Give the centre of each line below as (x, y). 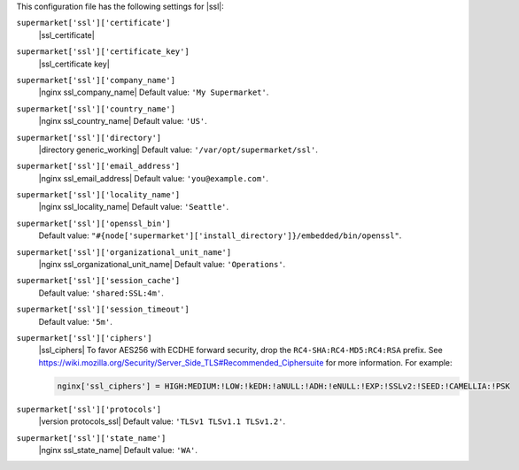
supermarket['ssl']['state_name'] (91, 438)
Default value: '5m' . (75, 321)
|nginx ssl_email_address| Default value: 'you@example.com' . (154, 178)
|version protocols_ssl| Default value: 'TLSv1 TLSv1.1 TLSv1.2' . (162, 421)
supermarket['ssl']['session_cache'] (98, 281)
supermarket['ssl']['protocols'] (89, 409)
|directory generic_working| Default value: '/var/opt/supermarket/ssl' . (178, 150)
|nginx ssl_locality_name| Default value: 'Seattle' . (134, 207)
